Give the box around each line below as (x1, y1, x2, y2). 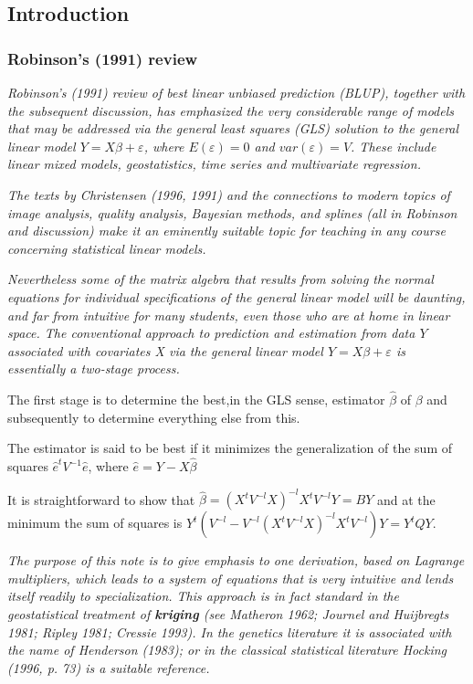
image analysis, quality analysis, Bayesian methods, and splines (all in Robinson (7, 203, 457, 222)
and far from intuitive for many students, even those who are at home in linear (7, 305, 450, 324)
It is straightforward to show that (7, 489, 195, 509)
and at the (377, 489, 436, 509)
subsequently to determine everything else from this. (7, 407, 300, 426)
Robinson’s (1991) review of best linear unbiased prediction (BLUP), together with (7, 83, 466, 101)
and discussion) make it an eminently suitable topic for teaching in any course (7, 221, 446, 240)
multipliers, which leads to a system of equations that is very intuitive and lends (7, 568, 454, 587)
